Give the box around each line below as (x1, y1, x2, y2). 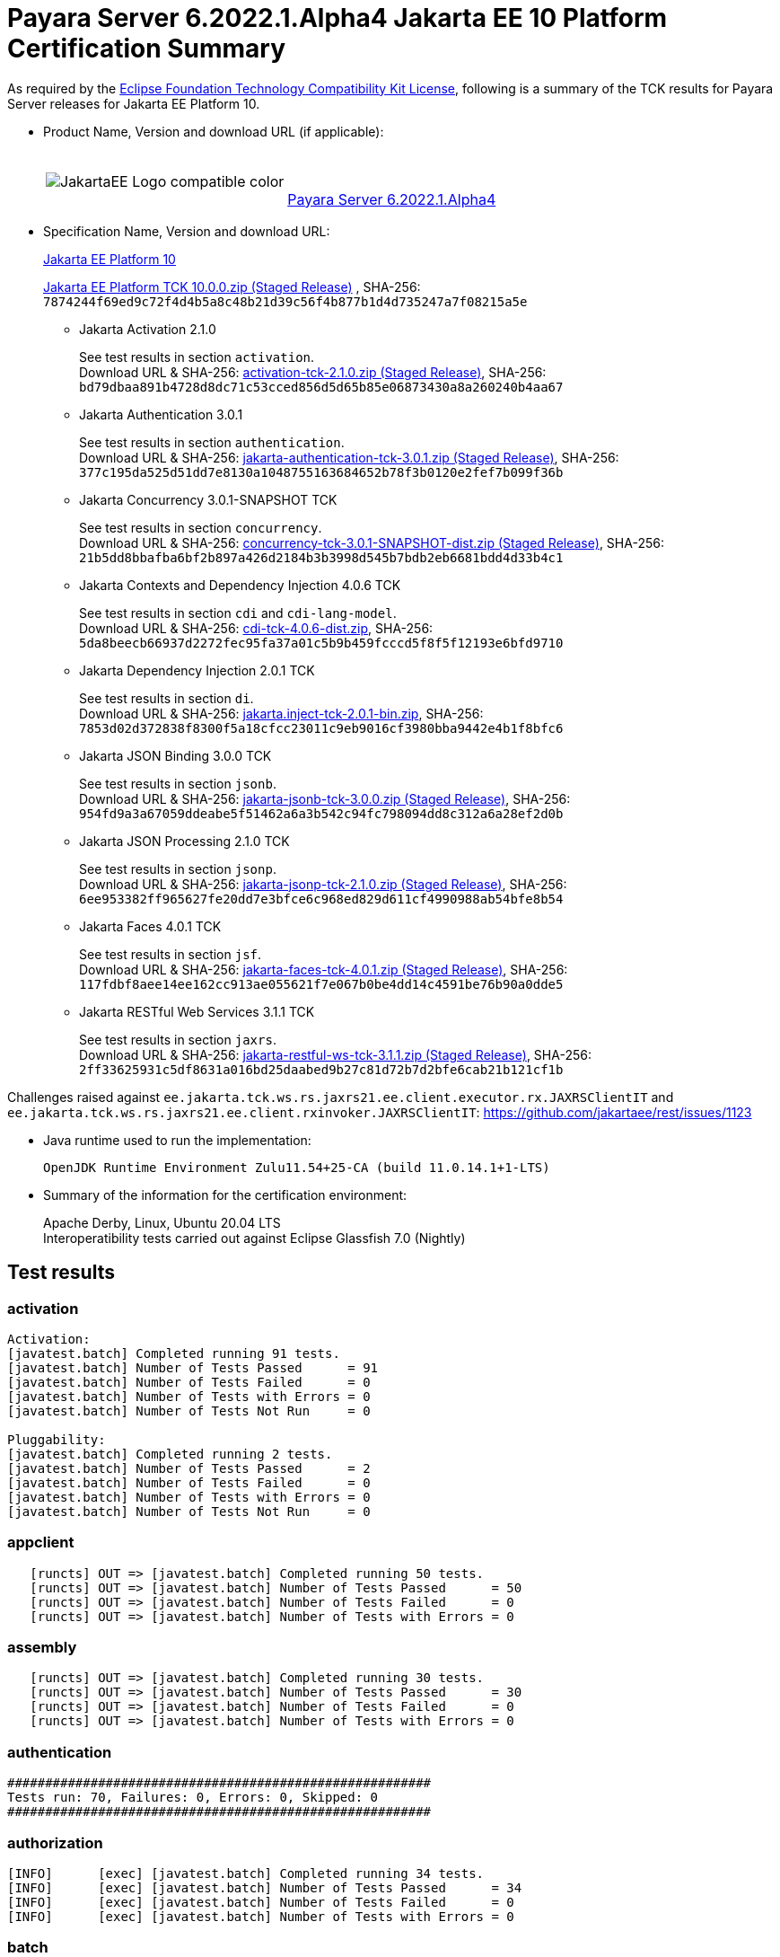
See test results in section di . (79, 690, 254, 706)
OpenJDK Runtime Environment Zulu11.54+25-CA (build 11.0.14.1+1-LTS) (43, 1159, 550, 1175)
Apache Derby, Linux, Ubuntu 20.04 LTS (43, 1214, 281, 1230)
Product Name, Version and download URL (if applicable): (43, 123, 384, 139)
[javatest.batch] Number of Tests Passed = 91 (7, 1360, 379, 1375)
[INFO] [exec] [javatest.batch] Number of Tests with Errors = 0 (7, 1909, 514, 1924)
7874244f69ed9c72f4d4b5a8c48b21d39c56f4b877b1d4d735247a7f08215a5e (43, 294, 528, 309)
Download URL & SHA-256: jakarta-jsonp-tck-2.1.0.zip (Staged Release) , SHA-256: (79, 876, 567, 892)
